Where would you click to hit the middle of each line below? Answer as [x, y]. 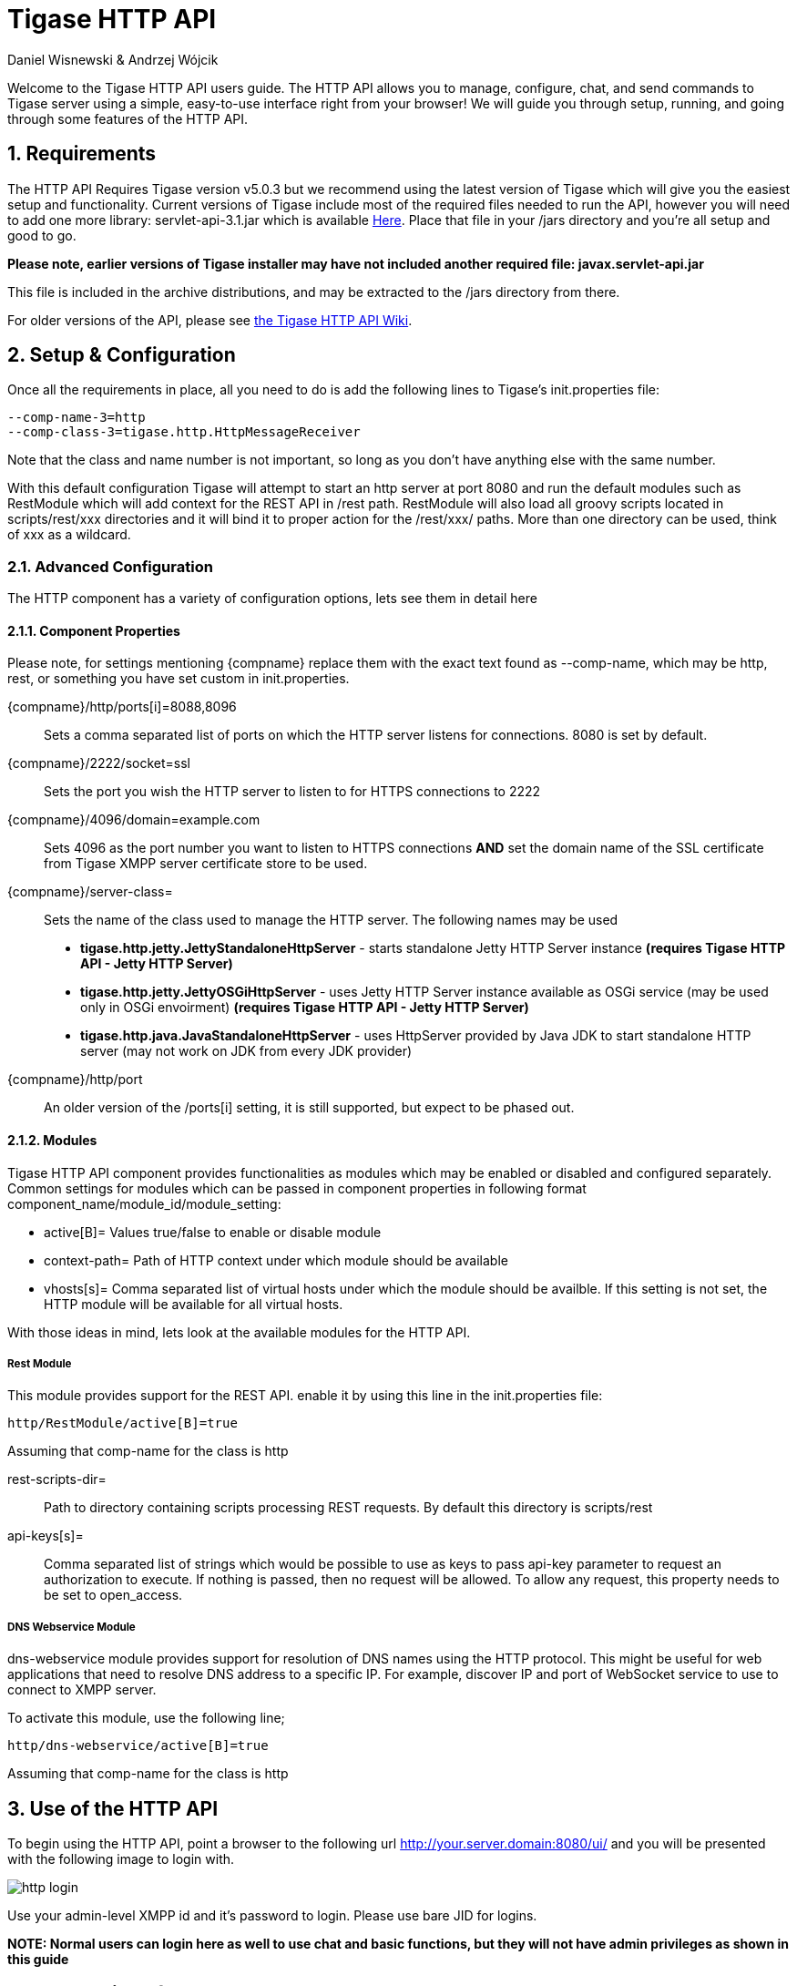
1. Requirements [82, 154]
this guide [38, 1960]
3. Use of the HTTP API [113, 1808]
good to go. [42, 235]
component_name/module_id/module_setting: [144, 1203]
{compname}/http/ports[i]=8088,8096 [122, 707]
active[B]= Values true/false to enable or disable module [213, 1232]
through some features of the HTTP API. [128, 118]
